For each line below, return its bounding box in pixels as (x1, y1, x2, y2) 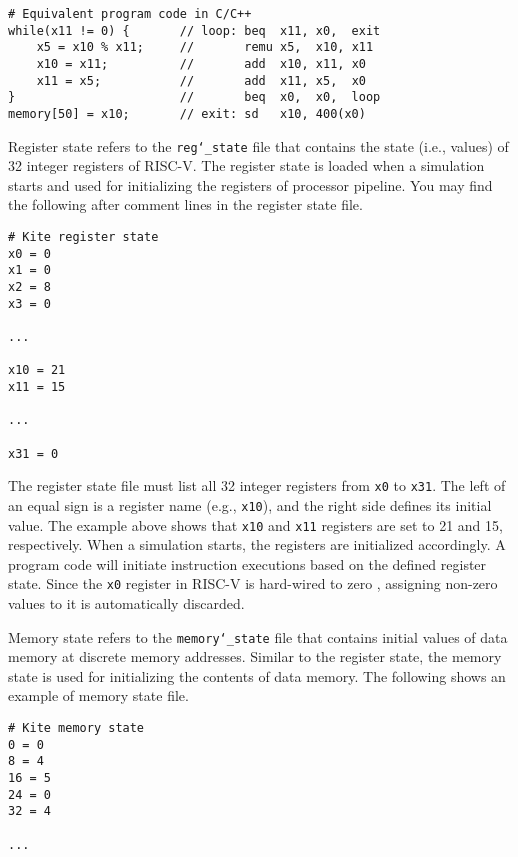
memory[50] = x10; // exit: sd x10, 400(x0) (8, 106, 366, 121)
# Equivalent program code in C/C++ (8, 7, 252, 21)
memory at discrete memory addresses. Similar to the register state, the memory (8, 646, 502, 667)
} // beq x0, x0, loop (8, 90, 381, 105)
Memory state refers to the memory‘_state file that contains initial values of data (8, 626, 508, 647)
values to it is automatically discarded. (8, 593, 245, 614)
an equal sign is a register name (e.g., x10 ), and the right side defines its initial (8, 494, 492, 515)
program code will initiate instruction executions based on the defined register (8, 553, 487, 574)
